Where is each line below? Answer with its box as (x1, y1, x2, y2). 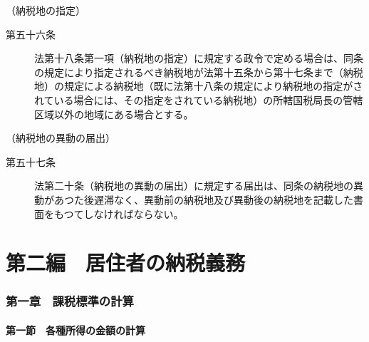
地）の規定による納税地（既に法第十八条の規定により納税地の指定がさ (34, 78, 363, 93)
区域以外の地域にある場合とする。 (34, 106, 194, 121)
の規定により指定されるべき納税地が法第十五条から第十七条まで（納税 (34, 64, 363, 79)
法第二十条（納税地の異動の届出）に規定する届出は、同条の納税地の (34, 178, 353, 193)
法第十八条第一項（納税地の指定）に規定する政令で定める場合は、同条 (34, 51, 363, 66)
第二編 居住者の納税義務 (6, 248, 246, 277)
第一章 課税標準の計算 (6, 292, 134, 310)
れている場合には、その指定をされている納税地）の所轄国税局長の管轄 (34, 92, 363, 107)
